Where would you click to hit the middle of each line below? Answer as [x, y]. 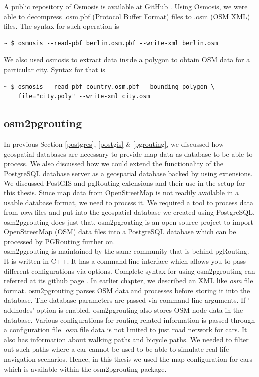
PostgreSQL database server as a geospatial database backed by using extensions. [128, 173]
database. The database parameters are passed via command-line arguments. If [125, 300]
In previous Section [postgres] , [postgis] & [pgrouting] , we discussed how [114, 143]
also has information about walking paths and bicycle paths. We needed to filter [126, 339]
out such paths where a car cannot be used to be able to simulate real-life [117, 349]
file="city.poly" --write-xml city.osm [84, 96]
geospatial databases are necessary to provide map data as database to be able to [128, 153]
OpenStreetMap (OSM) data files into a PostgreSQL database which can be [120, 232]
